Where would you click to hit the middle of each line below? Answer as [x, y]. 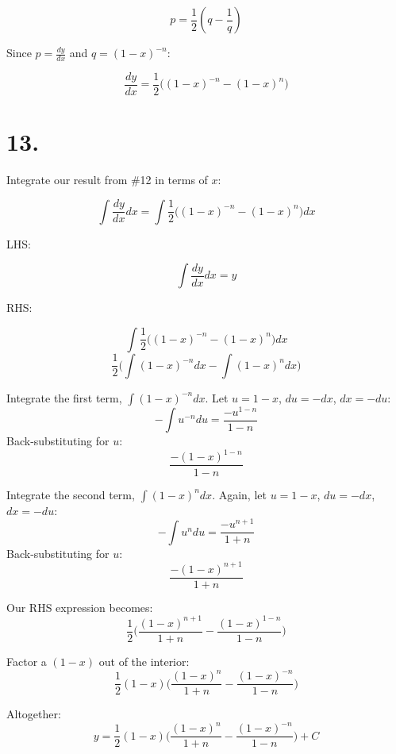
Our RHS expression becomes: [80, 607]
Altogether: [34, 714]
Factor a [27, 661]
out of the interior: [144, 661]
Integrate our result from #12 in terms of [107, 180]
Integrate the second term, [71, 494]
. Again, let [239, 494]
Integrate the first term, [64, 397]
